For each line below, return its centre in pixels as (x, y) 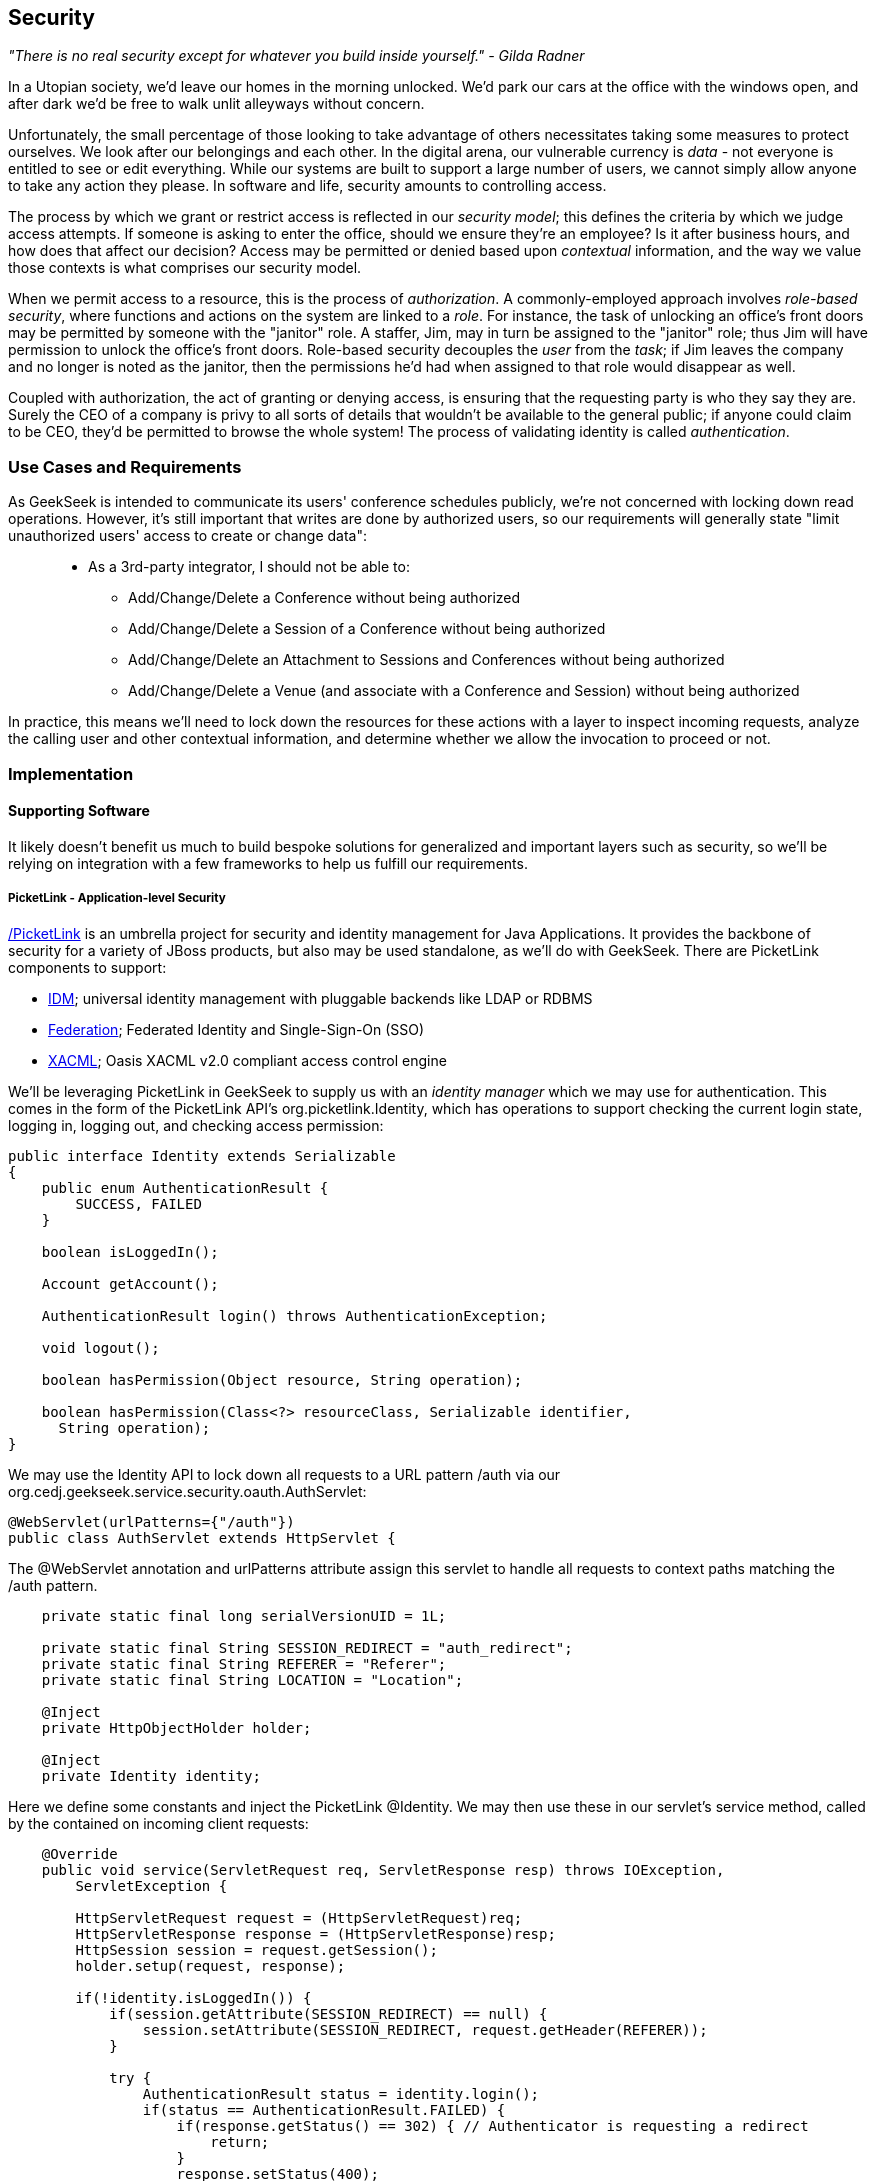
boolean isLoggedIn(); (130, 1251)
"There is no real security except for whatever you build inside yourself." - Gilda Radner (296, 56)
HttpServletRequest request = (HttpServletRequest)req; (299, 1917)
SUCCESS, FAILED (138, 1203)
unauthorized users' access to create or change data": (188, 536)
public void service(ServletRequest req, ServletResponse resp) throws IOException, (383, 1869)
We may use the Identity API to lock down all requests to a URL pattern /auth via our (284, 1474)
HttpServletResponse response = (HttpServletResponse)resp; (315, 1933)
